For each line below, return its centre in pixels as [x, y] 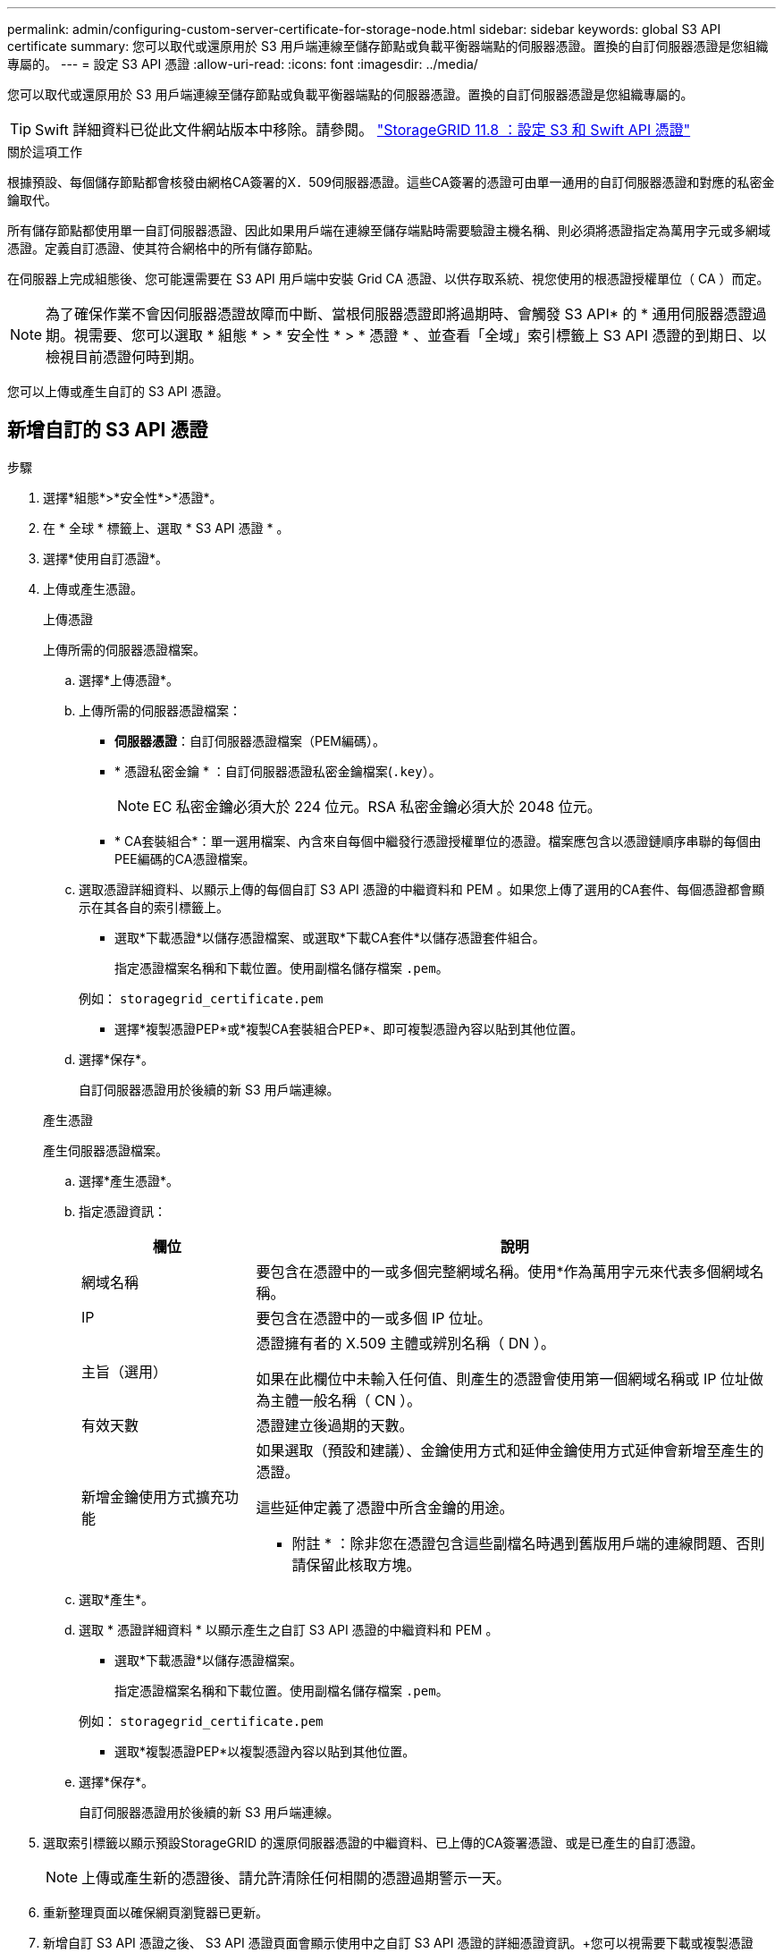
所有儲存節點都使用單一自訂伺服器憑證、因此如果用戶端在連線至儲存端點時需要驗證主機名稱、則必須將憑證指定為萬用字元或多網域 [389, 230]
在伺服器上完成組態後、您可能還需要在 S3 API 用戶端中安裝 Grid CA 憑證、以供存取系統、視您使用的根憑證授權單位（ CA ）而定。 [388, 279]
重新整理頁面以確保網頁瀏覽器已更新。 [156, 1912]
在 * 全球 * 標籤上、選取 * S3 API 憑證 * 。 [166, 528]
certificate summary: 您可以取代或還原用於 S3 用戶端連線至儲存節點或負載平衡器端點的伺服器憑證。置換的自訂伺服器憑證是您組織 [388, 46]
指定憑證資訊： [122, 1211]
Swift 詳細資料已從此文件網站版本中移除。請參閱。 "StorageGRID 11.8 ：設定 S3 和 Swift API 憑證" [363, 130]
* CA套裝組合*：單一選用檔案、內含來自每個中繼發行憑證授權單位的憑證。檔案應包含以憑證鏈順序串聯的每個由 [438, 841]
